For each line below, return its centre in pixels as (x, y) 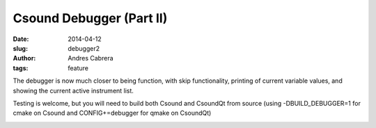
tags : (21, 68)
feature (78, 68)
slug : (20, 48)
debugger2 (84, 48)
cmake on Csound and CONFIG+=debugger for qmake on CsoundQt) (112, 113)
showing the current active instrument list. (73, 90)
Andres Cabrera (91, 58)
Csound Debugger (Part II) (90, 18)
